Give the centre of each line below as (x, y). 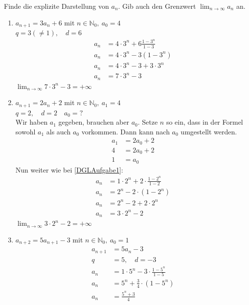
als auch (58, 131)
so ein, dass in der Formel (204, 122)
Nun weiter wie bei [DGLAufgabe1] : (69, 169)
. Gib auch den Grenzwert (157, 6)
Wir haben (32, 122)
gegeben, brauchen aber (94, 122)
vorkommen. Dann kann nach (125, 131)
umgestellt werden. (209, 131)
